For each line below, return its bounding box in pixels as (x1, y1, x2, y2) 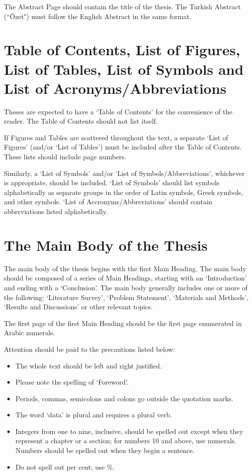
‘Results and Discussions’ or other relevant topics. (4, 302, 153, 312)
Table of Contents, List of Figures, (4, 40, 240, 60)
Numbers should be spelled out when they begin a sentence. (15, 445, 195, 455)
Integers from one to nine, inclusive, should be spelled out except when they (15, 426, 243, 436)
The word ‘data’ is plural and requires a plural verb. (15, 410, 172, 420)
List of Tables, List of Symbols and (4, 59, 244, 79)
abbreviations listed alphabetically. (4, 206, 108, 216)
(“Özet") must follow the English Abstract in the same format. (4, 11, 191, 21)
